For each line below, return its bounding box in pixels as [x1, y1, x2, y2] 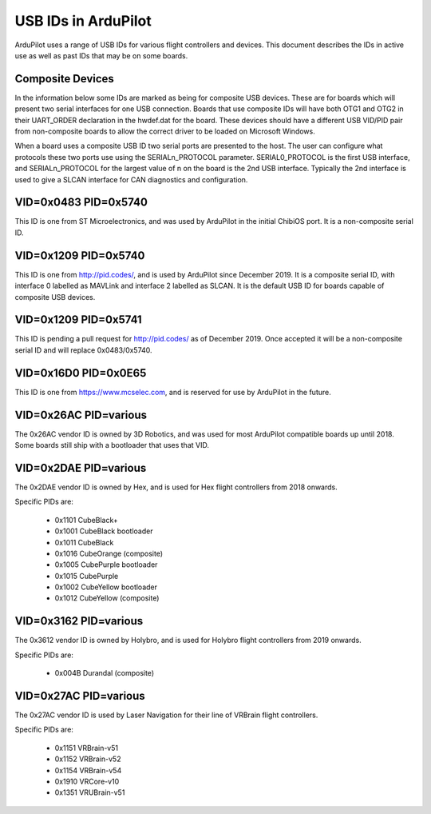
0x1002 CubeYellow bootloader [54, 582, 157, 592]
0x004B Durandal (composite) [54, 668, 155, 678]
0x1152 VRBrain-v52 [54, 754, 121, 764]
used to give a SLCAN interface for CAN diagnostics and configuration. [14, 174, 248, 184]
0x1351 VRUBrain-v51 [54, 788, 125, 797]
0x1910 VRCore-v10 [54, 776, 120, 787]
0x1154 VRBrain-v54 [54, 765, 122, 775]
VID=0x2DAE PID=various [14, 461, 147, 475]
